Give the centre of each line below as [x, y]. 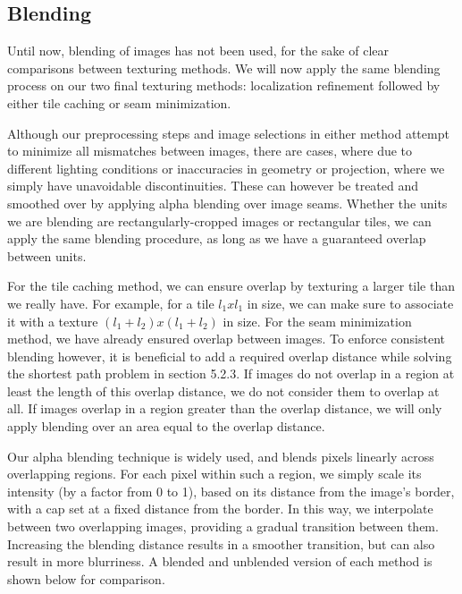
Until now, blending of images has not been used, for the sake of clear [198, 51]
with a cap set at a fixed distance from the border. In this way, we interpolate [220, 509]
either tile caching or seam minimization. [119, 102]
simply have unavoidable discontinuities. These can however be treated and [213, 186]
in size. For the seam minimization [317, 321]
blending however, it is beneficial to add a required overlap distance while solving [230, 356]
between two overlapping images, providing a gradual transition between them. [223, 526]
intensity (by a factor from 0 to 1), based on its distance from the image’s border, [231, 491]
